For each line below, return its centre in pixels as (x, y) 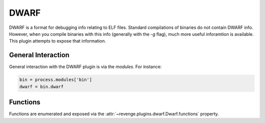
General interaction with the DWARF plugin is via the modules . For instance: (85, 67)
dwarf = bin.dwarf (41, 86)
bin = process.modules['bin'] (56, 80)
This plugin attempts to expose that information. (58, 41)
